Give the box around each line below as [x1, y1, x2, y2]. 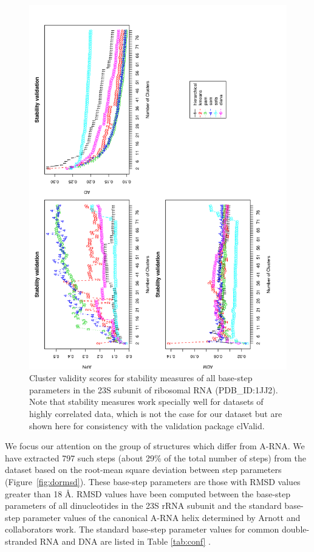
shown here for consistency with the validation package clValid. [29, 419, 265, 432]
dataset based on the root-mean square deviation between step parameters [5, 463, 282, 476]
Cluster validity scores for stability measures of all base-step [29, 371, 253, 384]
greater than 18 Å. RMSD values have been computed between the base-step [5, 487, 291, 500]
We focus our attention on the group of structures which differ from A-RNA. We [5, 440, 305, 452]
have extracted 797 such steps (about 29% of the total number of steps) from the [5, 451, 306, 464]
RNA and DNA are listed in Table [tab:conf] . [39, 535, 211, 547]
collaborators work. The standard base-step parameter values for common [5, 523, 279, 536]
